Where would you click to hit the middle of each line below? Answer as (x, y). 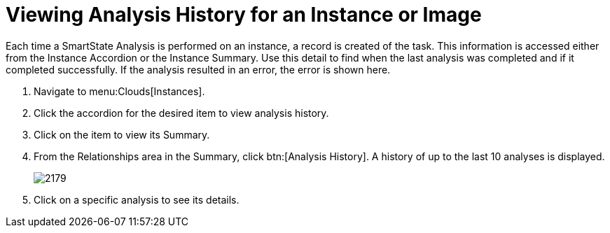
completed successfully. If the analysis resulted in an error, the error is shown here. (198, 69)
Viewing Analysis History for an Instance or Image (244, 15)
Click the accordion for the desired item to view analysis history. (181, 113)
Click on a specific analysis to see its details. (137, 199)
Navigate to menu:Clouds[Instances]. (119, 91)
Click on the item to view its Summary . (122, 134)
